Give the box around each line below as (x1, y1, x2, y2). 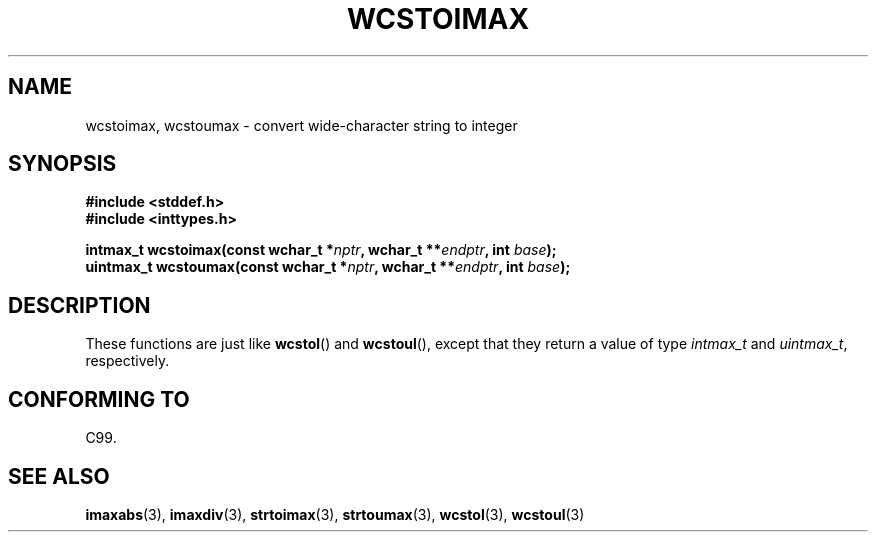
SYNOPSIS (8, 151, 117, 177)
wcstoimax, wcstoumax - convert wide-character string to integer (85, 116, 518, 134)
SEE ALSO (8, 463, 110, 489)
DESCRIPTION (8, 292, 151, 318)
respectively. (85, 352, 170, 370)
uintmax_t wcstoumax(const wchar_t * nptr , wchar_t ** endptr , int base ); (85, 258, 571, 276)
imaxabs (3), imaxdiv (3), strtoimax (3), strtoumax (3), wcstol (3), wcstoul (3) (85, 505, 585, 523)
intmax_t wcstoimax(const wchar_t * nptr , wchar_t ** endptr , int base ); (85, 241, 557, 259)
